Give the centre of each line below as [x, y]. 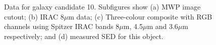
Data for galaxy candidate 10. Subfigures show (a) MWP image [102, 6]
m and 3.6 [163, 26]
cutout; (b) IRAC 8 [34, 16]
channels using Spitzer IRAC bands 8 [62, 26]
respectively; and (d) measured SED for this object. [84, 36]
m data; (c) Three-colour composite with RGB [140, 16]
